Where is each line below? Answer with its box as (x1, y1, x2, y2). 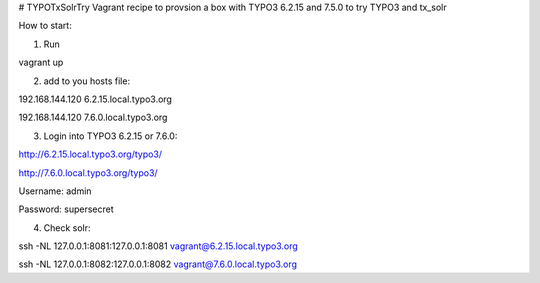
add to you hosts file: (43, 75, 130, 87)
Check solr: (43, 221, 91, 234)
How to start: (18, 20, 72, 32)
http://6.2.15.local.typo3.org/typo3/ (18, 148, 163, 160)
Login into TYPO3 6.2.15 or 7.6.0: (43, 130, 178, 142)
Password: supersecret (18, 203, 114, 215)
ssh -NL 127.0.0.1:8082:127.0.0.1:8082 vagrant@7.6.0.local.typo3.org (18, 258, 298, 270)
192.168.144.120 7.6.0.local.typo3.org (18, 111, 168, 124)
